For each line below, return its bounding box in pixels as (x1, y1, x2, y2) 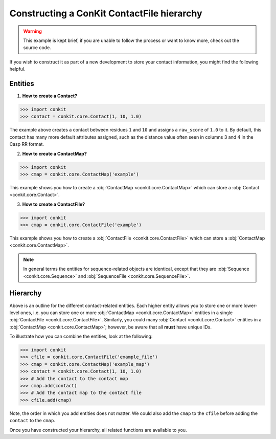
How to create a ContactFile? (22, 201, 85, 207)
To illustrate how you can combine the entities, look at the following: (9, 333, 153, 340)
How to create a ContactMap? (22, 150, 87, 157)
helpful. (9, 66, 26, 72)
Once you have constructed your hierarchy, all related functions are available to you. (9, 427, 187, 433)
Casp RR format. (9, 141, 44, 147)
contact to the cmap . (9, 418, 56, 424)
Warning (23, 28, 42, 34)
